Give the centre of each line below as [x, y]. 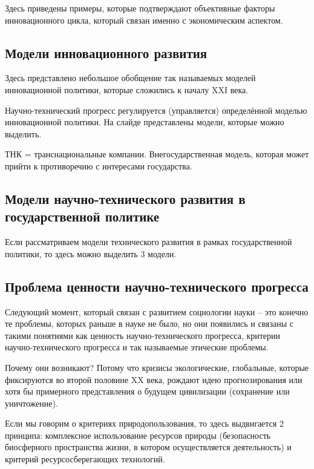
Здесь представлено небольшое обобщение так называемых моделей [130, 78]
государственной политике [82, 216]
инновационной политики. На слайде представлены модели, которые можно [145, 122]
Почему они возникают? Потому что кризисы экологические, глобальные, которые [157, 367]
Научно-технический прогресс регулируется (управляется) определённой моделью [156, 110]
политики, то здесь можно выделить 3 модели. [91, 253]
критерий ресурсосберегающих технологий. [85, 459]
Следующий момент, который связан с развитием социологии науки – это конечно [157, 311]
